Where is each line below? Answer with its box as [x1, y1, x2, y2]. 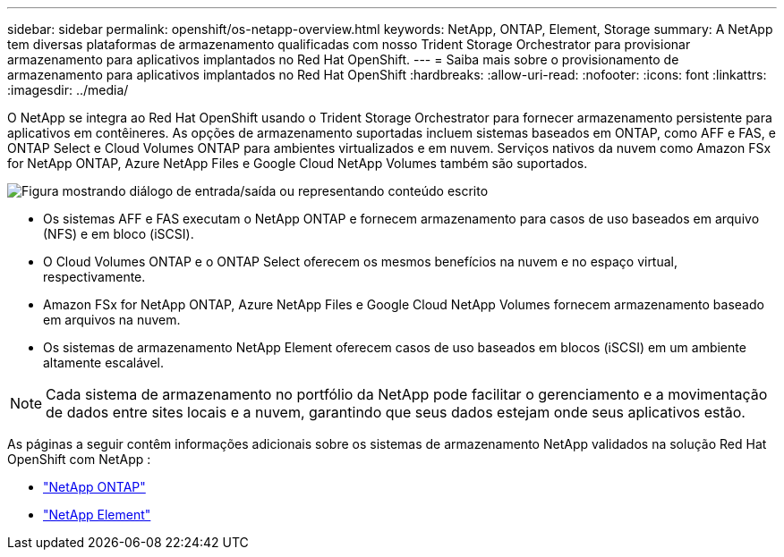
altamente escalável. [43, 355, 164, 370]
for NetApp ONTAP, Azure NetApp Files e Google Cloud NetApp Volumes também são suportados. [7, 156, 588, 171]
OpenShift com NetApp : [7, 452, 151, 467]
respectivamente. [43, 269, 146, 284]
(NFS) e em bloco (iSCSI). [43, 226, 194, 241]
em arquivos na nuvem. [43, 312, 181, 327]
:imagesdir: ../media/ [7, 82, 129, 97]
